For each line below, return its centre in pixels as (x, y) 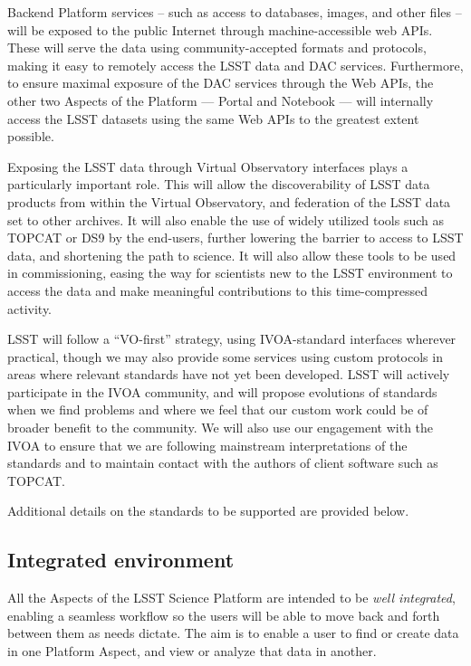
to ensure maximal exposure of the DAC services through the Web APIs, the (221, 83)
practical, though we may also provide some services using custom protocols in (225, 356)
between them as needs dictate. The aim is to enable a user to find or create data (233, 633)
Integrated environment (121, 560)
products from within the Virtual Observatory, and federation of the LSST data (229, 201)
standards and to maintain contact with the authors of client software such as (223, 463)
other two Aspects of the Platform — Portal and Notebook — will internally (221, 100)
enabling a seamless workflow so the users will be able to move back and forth (224, 615)
